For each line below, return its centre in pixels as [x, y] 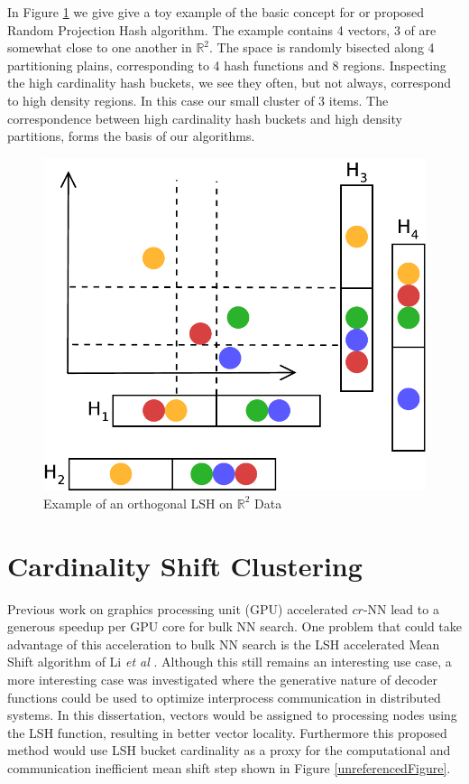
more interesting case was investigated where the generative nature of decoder [222, 679]
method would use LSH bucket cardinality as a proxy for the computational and [229, 750]
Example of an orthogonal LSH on [138, 503]
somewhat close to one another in [100, 47]
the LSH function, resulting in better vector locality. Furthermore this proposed [227, 732]
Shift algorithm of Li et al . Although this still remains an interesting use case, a [230, 662]
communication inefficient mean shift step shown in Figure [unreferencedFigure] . [229, 767]
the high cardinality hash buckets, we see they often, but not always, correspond [230, 83]
